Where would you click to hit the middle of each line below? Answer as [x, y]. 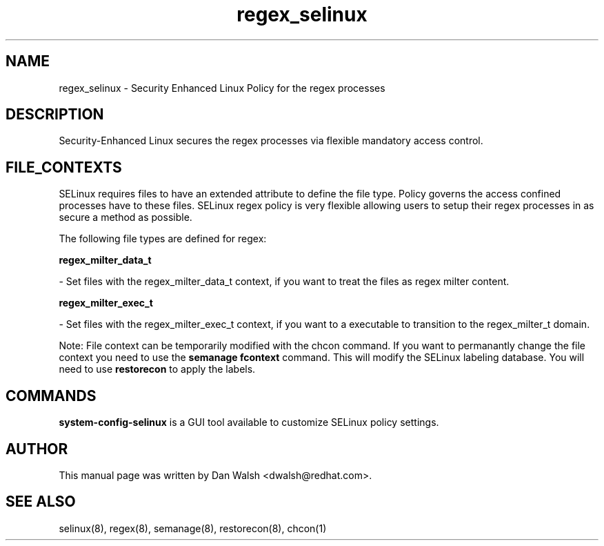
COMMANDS [51, 396]
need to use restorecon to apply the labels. [157, 369]
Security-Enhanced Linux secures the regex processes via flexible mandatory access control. [271, 141]
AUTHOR [37, 449]
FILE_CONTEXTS [64, 167]
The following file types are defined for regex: [163, 239]
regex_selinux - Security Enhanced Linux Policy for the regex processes [222, 88]
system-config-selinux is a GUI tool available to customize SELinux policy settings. [249, 422]
